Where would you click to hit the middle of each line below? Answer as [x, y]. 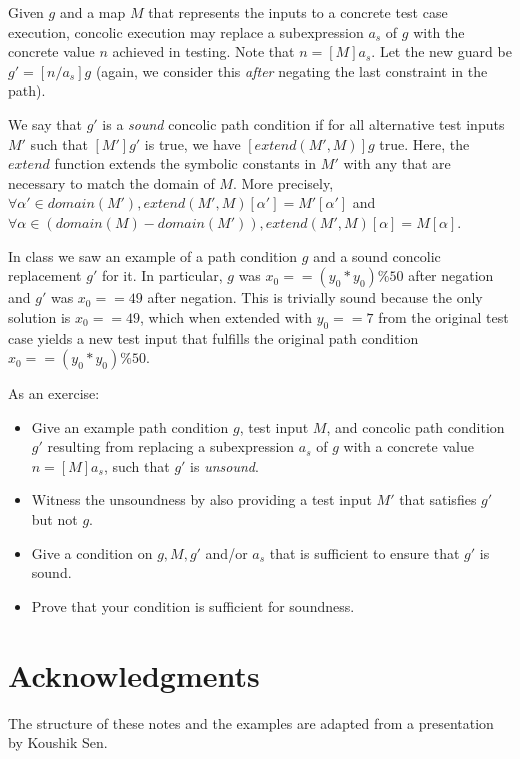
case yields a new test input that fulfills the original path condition [213, 337]
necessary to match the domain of [111, 182]
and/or [226, 552]
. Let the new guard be [441, 51]
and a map [92, 12]
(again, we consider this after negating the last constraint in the [291, 70]
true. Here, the [424, 143]
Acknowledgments [134, 674]
